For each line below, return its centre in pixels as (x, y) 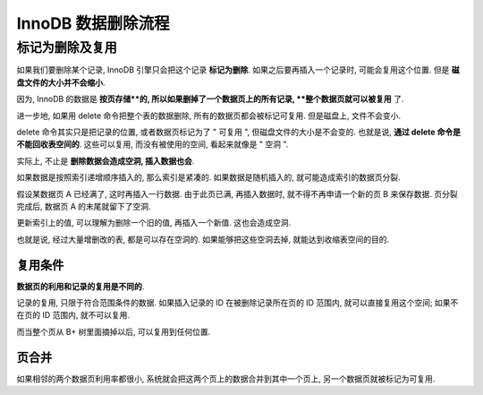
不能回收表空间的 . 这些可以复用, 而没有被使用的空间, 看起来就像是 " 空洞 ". (153, 144)
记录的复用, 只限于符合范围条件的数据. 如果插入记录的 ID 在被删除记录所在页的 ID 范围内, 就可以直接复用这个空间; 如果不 (237, 302)
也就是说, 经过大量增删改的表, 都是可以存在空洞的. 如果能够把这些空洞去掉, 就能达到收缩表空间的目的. (203, 239)
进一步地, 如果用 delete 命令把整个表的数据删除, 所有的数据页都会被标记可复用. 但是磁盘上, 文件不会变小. (209, 116)
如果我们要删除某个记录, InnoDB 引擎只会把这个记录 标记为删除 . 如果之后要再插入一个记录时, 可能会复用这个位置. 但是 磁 (238, 70)
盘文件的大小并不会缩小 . (61, 82)
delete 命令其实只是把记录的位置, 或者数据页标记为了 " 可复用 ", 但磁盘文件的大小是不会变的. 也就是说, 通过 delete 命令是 (238, 132)
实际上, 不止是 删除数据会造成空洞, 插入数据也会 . (106, 160)
